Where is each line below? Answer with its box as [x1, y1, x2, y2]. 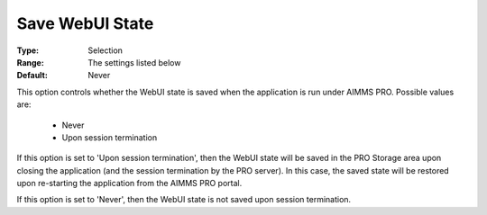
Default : [16, 70, 49, 81]
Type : [16, 45, 40, 56]
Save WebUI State [16, 13, 154, 33]
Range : [16, 57, 44, 67]
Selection [87, 45, 124, 56]
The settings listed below [87, 57, 181, 67]
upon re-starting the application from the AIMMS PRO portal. [16, 178, 243, 189]
